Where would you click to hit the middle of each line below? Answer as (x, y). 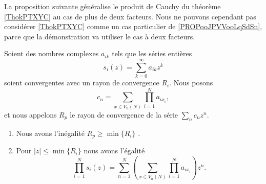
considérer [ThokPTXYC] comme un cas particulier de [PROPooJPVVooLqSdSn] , (133, 26)
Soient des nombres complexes (52, 53)
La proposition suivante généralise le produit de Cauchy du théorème (112, 6)
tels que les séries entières (152, 53)
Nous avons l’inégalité (50, 133)
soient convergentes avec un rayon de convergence (82, 83)
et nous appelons (30, 114)
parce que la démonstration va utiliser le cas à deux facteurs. (100, 36)
